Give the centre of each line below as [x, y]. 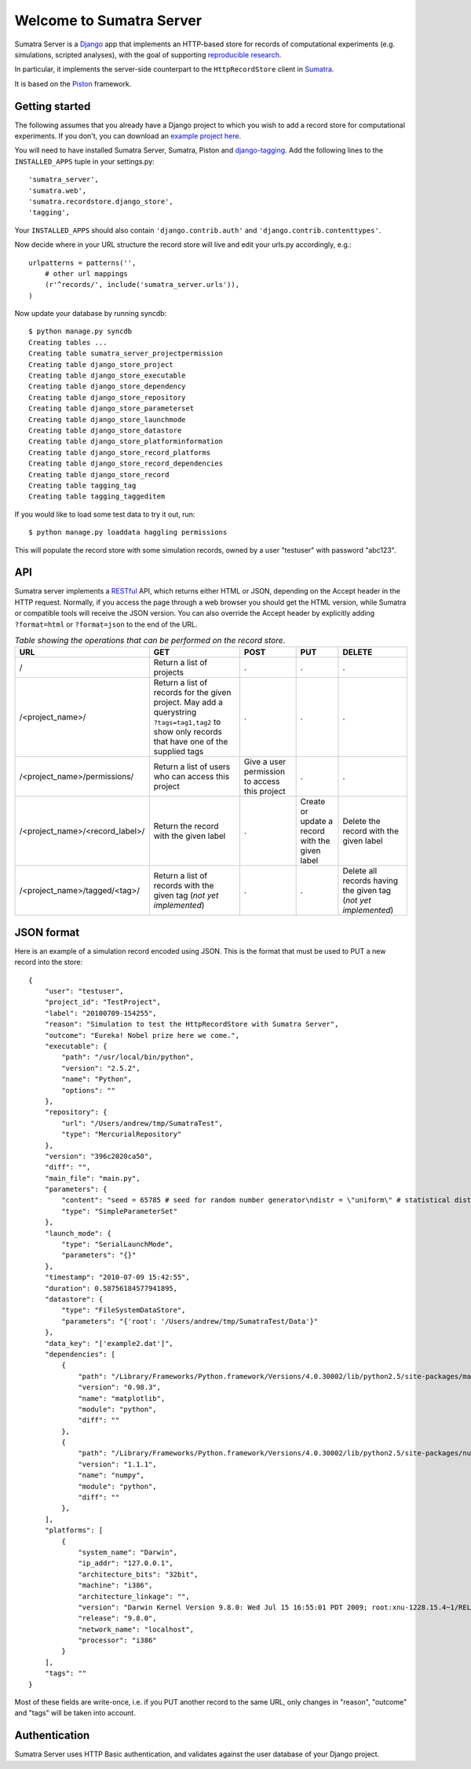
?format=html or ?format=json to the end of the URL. [106, 624]
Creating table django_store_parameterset [111, 408]
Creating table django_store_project [101, 364]
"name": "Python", [97, 1079]
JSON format [47, 932]
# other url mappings [86, 274]
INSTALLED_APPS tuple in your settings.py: [84, 161]
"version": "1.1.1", [117, 1464]
